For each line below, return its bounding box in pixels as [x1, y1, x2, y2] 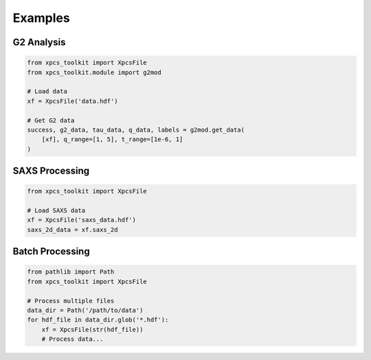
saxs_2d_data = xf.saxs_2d [27, 226, 118, 233]
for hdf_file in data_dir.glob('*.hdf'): [27, 316, 169, 324]
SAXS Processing [12, 165, 90, 177]
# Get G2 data [27, 117, 75, 124]
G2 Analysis [12, 36, 66, 48]
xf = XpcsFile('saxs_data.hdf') [27, 216, 137, 224]
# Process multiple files [27, 297, 115, 304]
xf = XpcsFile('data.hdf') [27, 97, 118, 105]
